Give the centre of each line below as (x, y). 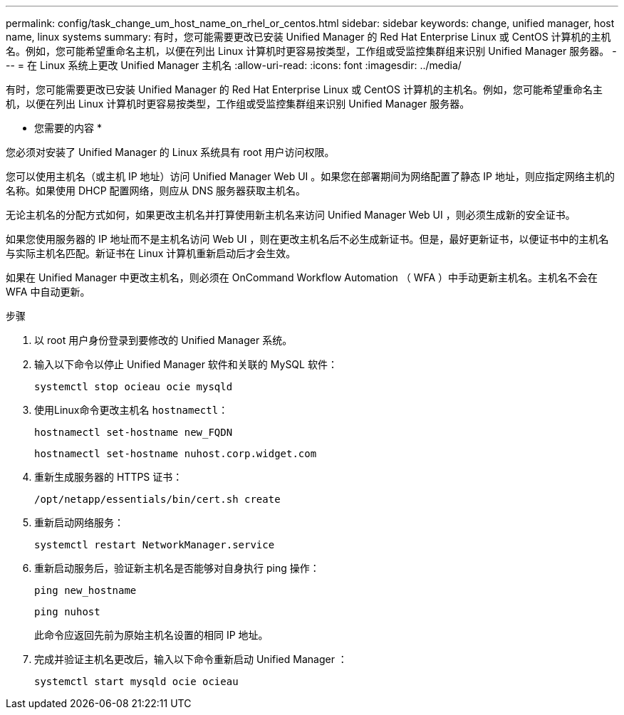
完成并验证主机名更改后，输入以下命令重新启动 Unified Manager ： (191, 659)
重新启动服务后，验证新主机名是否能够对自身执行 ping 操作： (177, 568)
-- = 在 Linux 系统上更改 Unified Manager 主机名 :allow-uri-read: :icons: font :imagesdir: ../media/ (234, 65)
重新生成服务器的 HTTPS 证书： (109, 477)
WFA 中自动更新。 (48, 292)
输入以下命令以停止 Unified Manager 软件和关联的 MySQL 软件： (186, 364)
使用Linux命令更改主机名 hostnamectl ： (131, 410)
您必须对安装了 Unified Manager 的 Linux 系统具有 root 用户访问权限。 (170, 152)
